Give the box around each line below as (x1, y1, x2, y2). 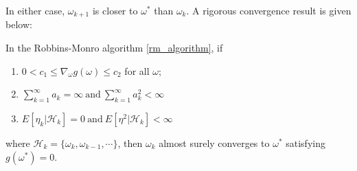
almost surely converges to (159, 136, 270, 150)
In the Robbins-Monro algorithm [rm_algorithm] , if (5, 41, 223, 55)
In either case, (5, 3, 65, 17)
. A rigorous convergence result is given (186, 3, 352, 17)
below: (5, 17, 32, 32)
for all (124, 63, 150, 78)
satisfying (286, 136, 325, 150)
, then (117, 136, 143, 150)
